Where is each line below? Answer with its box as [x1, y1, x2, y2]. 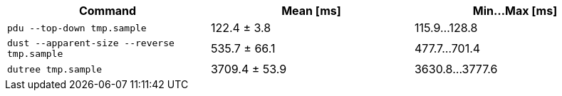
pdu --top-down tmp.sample [7, 22, 147, 33]
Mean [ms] [281, 4, 341, 18]
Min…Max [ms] [472, 4, 558, 18]
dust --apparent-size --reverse [7, 38, 175, 48]
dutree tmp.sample [7, 63, 103, 75]
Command [78, 4, 137, 18]
